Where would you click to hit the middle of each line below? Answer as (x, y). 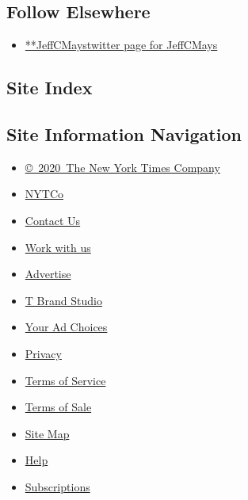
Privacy (43, 353)
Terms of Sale (58, 407)
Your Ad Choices (66, 327)
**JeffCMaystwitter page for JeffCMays (121, 45)
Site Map (47, 433)
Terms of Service (65, 380)
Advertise (48, 274)
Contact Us (53, 220)
